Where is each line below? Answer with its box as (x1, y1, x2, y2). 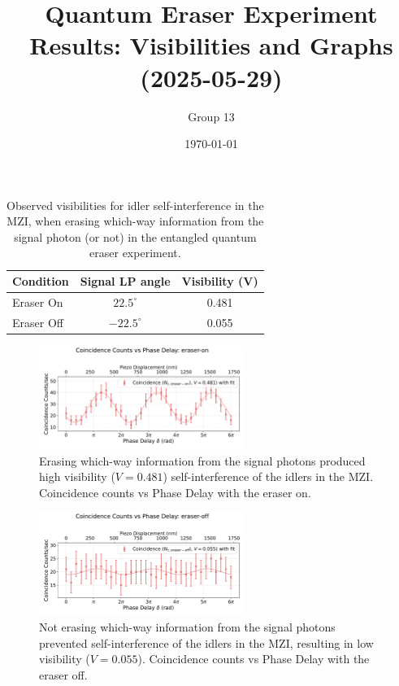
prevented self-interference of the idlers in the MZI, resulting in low (39, 634, 374, 651)
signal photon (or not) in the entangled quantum (14, 228, 257, 245)
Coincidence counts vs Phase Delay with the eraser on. (39, 483, 311, 500)
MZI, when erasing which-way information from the (7, 212, 264, 229)
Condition (12, 273, 69, 290)
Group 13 (188, 107, 235, 125)
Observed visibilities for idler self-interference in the (7, 196, 264, 213)
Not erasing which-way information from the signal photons (39, 618, 336, 636)
